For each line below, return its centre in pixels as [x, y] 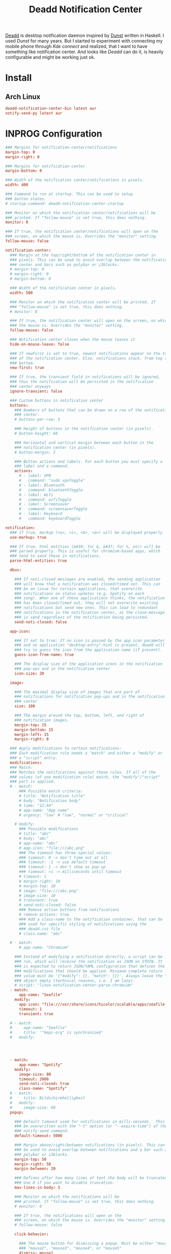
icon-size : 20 [29, 674]
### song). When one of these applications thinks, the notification [90, 598]
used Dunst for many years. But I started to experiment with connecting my [84, 41]
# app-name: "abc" [38, 843]
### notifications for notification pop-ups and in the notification [90, 697]
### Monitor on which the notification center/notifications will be [81, 213]
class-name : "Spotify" [43, 1089]
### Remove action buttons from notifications [69, 910]
